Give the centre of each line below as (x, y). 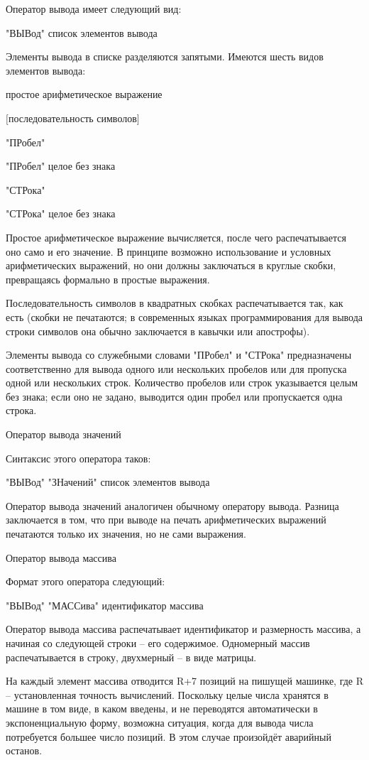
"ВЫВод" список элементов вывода (82, 32)
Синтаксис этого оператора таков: (78, 458)
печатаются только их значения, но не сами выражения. (126, 534)
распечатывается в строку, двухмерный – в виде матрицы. (131, 657)
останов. (24, 750)
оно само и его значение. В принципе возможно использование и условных (169, 251)
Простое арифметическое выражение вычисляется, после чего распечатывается (176, 237)
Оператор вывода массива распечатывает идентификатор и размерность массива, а (183, 629)
